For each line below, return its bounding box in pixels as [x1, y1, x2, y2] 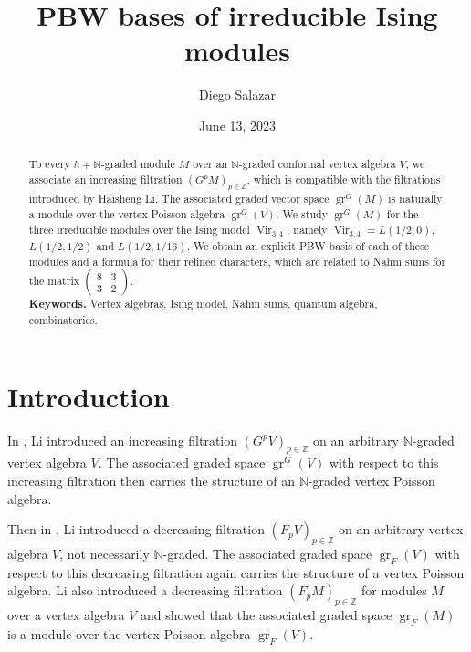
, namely [287, 221, 328, 237]
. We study [276, 206, 328, 222]
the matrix [28, 273, 79, 289]
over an [193, 156, 228, 172]
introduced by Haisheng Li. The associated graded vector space [28, 191, 330, 206]
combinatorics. [28, 311, 98, 327]
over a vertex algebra [7, 605, 125, 625]
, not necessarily [59, 543, 150, 563]
